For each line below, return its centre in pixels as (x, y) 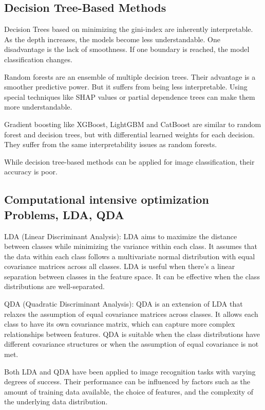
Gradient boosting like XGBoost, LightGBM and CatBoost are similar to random (133, 124)
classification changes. (38, 59)
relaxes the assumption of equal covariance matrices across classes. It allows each (131, 314)
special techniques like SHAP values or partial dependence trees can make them (130, 96)
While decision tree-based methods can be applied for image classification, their (129, 161)
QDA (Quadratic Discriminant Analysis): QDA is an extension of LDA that (124, 304)
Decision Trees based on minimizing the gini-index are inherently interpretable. (129, 29)
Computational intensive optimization (107, 199)
